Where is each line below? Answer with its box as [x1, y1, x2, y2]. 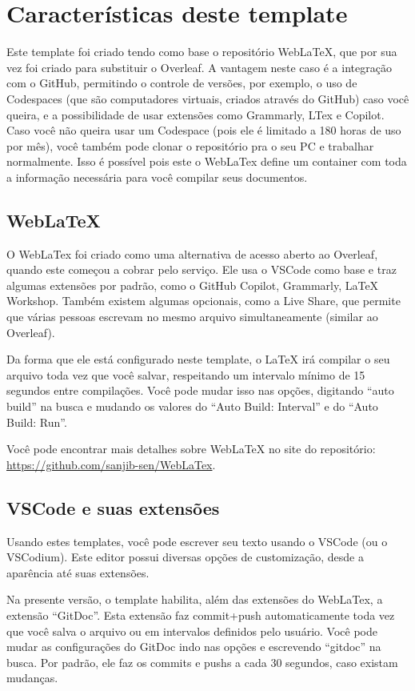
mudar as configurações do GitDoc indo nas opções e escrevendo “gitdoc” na [6, 638, 381, 655]
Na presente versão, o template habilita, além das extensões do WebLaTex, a [6, 591, 383, 608]
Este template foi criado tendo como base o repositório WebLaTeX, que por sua [6, 43, 397, 60]
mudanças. [6, 669, 58, 686]
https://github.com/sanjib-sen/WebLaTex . [6, 456, 216, 472]
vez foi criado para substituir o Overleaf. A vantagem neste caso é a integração [6, 58, 392, 75]
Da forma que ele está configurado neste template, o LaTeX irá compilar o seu [6, 351, 390, 368]
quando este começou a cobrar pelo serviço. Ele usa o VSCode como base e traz [6, 261, 397, 278]
